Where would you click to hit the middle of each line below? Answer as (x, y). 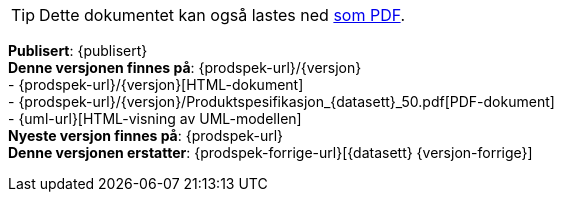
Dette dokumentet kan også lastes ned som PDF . (222, 15)
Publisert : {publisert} (78, 50)
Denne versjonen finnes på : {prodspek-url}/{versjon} (185, 67)
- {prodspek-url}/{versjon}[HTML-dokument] (156, 84)
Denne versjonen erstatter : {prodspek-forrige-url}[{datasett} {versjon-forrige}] (270, 152)
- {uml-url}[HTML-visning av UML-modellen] (155, 118)
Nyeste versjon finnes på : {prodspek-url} (146, 135)
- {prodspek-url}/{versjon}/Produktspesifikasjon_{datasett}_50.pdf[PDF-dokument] (281, 101)
